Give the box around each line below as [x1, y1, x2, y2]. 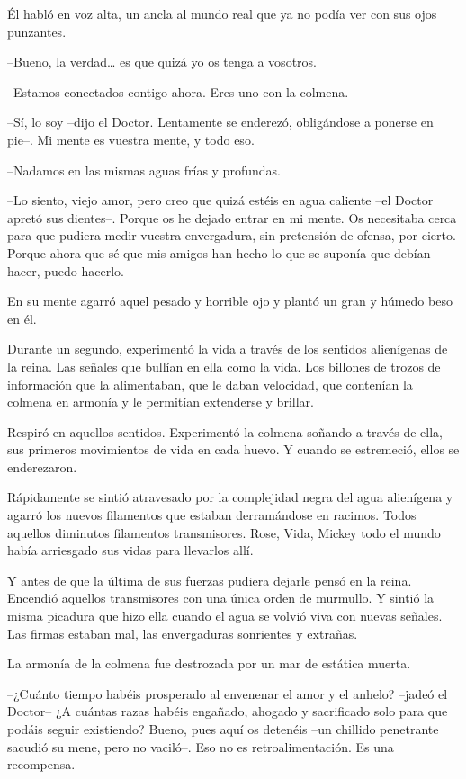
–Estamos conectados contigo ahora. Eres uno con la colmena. [7, 82, 349, 101]
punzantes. [7, 22, 67, 40]
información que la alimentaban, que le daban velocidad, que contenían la [7, 374, 413, 393]
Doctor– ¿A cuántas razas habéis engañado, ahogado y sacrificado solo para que [7, 702, 448, 721]
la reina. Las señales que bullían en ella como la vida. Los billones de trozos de [7, 356, 441, 375]
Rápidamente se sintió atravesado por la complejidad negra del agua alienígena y [7, 488, 453, 506]
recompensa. [7, 755, 76, 774]
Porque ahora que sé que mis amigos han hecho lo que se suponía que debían [7, 243, 431, 262]
